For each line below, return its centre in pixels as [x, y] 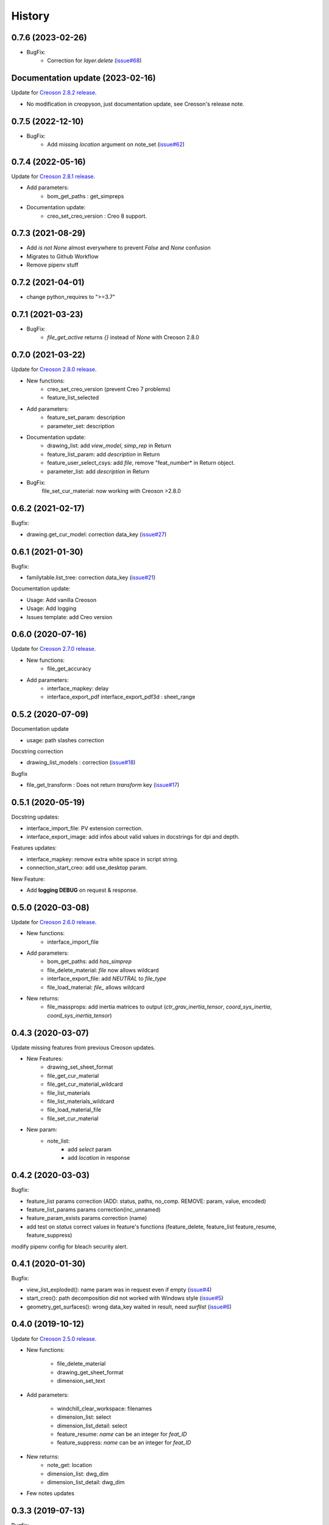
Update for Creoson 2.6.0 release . [54, 922]
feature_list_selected [73, 398]
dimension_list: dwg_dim [78, 1474]
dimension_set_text [81, 1381]
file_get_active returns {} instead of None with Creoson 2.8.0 [123, 337]
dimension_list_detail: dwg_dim [86, 1482]
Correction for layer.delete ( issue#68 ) [94, 60]
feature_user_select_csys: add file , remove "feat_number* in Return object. [141, 463]
